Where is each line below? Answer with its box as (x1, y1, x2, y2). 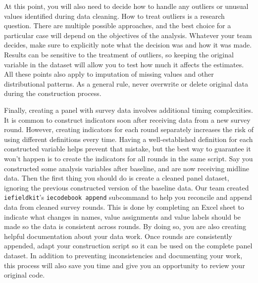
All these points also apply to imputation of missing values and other (4, 69, 214, 79)
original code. (4, 270, 45, 280)
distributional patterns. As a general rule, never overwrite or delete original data (4, 78, 248, 89)
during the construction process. (4, 88, 102, 98)
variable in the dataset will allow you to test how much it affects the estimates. (4, 59, 244, 69)
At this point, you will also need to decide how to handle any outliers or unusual (4, 1, 249, 11)
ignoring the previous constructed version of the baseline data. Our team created (4, 182, 249, 192)
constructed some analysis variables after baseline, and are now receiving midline (4, 163, 249, 173)
